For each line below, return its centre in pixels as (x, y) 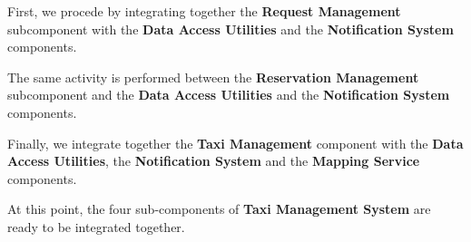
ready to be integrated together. (96, 226)
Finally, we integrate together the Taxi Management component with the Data (235, 143)
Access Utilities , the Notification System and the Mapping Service (214, 161)
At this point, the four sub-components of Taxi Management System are (219, 209)
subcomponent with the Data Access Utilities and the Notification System (231, 29)
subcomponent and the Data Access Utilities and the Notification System (229, 95)
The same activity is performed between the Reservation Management (213, 77)
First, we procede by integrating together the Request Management (204, 11)
